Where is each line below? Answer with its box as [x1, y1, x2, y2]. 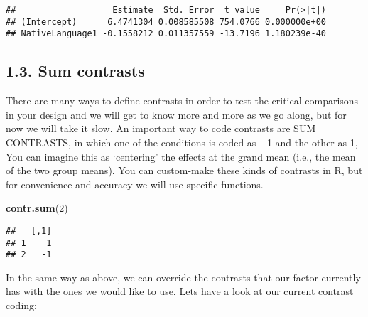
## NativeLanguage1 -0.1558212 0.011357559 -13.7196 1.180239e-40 [6, 28, 327, 39]
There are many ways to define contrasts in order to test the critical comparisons [6, 93, 359, 108]
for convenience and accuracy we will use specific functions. [6, 176, 264, 191]
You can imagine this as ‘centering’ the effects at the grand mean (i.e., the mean [6, 149, 356, 163]
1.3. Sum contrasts [6, 60, 145, 82]
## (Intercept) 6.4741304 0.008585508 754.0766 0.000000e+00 [6, 16, 327, 27]
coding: [6, 298, 37, 313]
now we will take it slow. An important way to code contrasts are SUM [6, 121, 316, 136]
